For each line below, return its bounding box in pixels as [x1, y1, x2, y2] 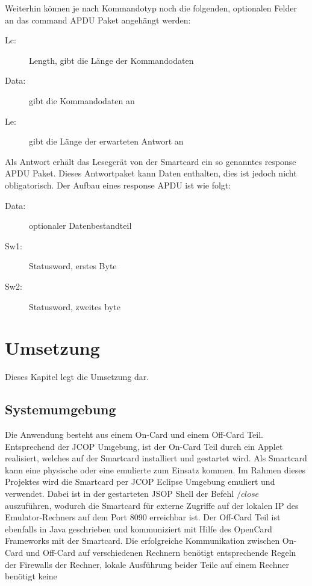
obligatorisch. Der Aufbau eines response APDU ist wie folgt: [5, 178, 231, 191]
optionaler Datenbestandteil [29, 219, 132, 232]
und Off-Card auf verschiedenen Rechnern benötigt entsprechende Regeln [26, 546, 296, 558]
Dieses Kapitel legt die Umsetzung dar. [5, 370, 149, 383]
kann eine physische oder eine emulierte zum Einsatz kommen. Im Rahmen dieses [5, 463, 305, 476]
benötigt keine [5, 570, 57, 582]
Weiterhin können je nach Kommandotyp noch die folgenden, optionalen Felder [5, 2, 297, 14]
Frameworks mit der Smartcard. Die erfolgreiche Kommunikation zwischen [5, 534, 280, 547]
